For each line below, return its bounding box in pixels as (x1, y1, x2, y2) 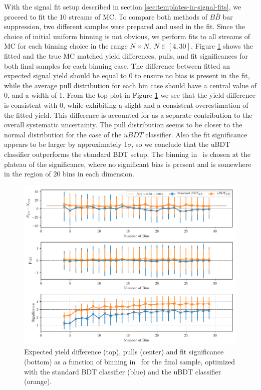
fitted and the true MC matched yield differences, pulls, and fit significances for (4, 50, 248, 61)
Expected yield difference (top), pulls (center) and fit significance (24, 346, 224, 357)
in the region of (4, 168, 51, 179)
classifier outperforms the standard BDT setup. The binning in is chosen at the (4, 148, 251, 159)
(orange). (24, 376, 52, 386)
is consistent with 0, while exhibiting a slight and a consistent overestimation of (4, 99, 248, 110)
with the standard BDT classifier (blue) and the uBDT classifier (24, 366, 221, 376)
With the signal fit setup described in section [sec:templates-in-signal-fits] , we (4, 2, 241, 12)
